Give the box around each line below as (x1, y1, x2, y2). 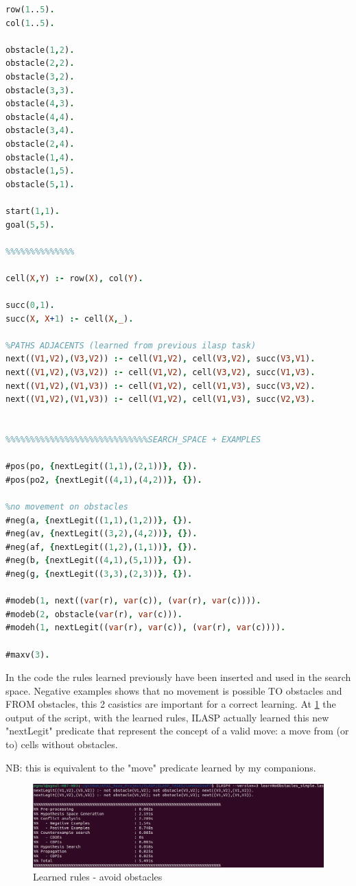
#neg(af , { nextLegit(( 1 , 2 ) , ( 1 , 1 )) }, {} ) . (5, 542, 198, 552)
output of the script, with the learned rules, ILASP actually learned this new (5, 710, 329, 724)
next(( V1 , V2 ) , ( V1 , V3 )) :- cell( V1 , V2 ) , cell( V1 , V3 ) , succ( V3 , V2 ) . (5, 381, 316, 391)
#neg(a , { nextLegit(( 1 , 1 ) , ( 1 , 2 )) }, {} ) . (5, 515, 193, 525)
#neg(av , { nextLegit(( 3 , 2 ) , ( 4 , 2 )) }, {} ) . (5, 529, 198, 539)
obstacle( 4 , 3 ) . (5, 99, 75, 109)
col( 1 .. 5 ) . (5, 18, 55, 28)
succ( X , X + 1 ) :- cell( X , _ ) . (5, 313, 134, 324)
